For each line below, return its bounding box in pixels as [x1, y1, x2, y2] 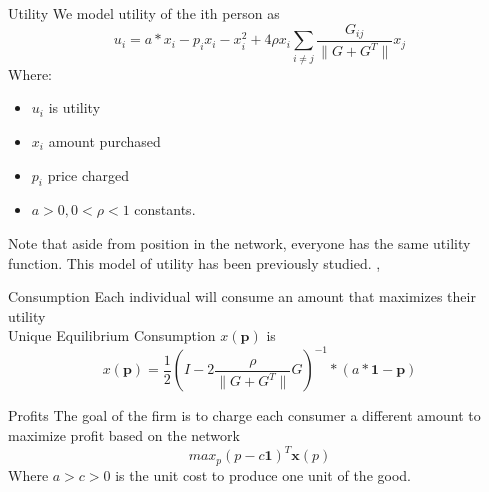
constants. [134, 199, 196, 220]
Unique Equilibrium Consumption [8, 325, 216, 346]
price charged [47, 164, 130, 185]
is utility [48, 97, 101, 118]
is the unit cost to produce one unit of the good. [115, 464, 411, 485]
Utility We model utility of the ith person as [8, 3, 280, 23]
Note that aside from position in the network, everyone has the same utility [8, 232, 471, 253]
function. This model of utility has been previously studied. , [8, 252, 381, 273]
